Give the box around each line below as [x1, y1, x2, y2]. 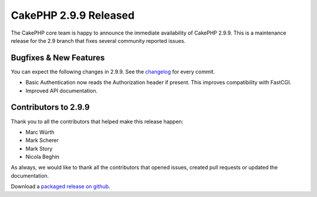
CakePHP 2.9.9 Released [11, 9, 135, 22]
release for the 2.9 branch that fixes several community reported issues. [11, 37, 186, 44]
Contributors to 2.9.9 [11, 103, 90, 113]
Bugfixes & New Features [11, 53, 105, 63]
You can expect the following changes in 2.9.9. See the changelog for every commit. [11, 68, 215, 75]
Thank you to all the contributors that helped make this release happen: [11, 118, 184, 125]
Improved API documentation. [25, 87, 98, 94]
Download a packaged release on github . [11, 183, 111, 190]
